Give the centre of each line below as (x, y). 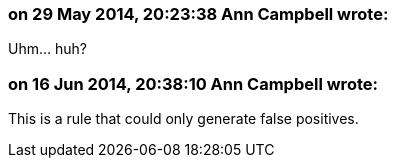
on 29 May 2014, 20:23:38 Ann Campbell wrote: (198, 14)
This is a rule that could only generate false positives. (183, 119)
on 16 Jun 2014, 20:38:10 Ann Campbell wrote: (193, 83)
